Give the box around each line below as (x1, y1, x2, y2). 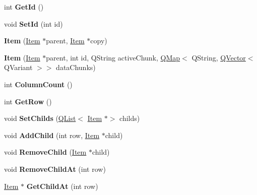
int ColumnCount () (4, 79, 73, 89)
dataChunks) (56, 62, 96, 73)
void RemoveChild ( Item (4, 147, 87, 157)
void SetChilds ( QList (4, 113, 76, 123)
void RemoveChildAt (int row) (4, 163, 106, 174)
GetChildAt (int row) (26, 180, 98, 191)
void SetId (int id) (4, 18, 63, 29)
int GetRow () (4, 96, 52, 106)
